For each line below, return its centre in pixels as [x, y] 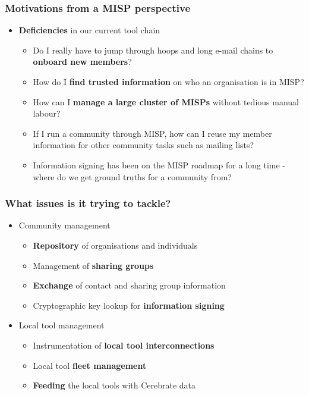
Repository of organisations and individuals [115, 245]
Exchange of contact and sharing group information [129, 285]
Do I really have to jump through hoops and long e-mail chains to [153, 50]
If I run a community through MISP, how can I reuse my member [152, 133]
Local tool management [62, 325]
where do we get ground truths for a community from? [132, 176]
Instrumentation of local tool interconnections [124, 345]
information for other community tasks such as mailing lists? [144, 145]
